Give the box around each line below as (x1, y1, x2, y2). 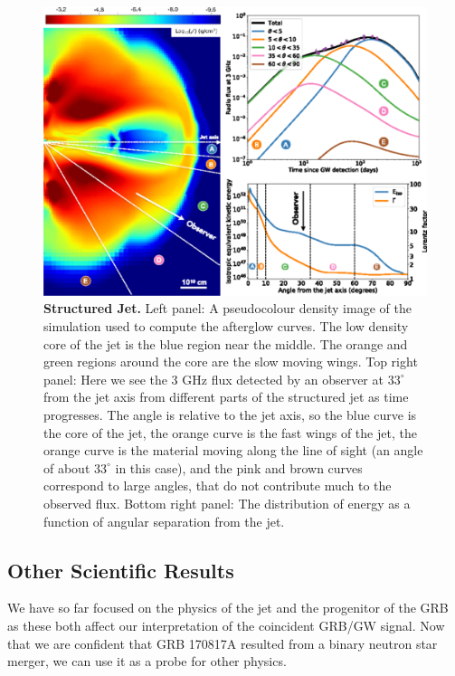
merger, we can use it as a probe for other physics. (7, 652, 287, 671)
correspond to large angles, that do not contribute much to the (43, 476, 392, 495)
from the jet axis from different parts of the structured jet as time (43, 387, 409, 406)
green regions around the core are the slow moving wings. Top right (43, 352, 418, 371)
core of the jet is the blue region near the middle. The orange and (43, 334, 408, 353)
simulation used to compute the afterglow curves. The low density (43, 317, 409, 336)
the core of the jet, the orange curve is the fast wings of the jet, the (43, 423, 417, 442)
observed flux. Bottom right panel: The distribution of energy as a (43, 493, 411, 512)
